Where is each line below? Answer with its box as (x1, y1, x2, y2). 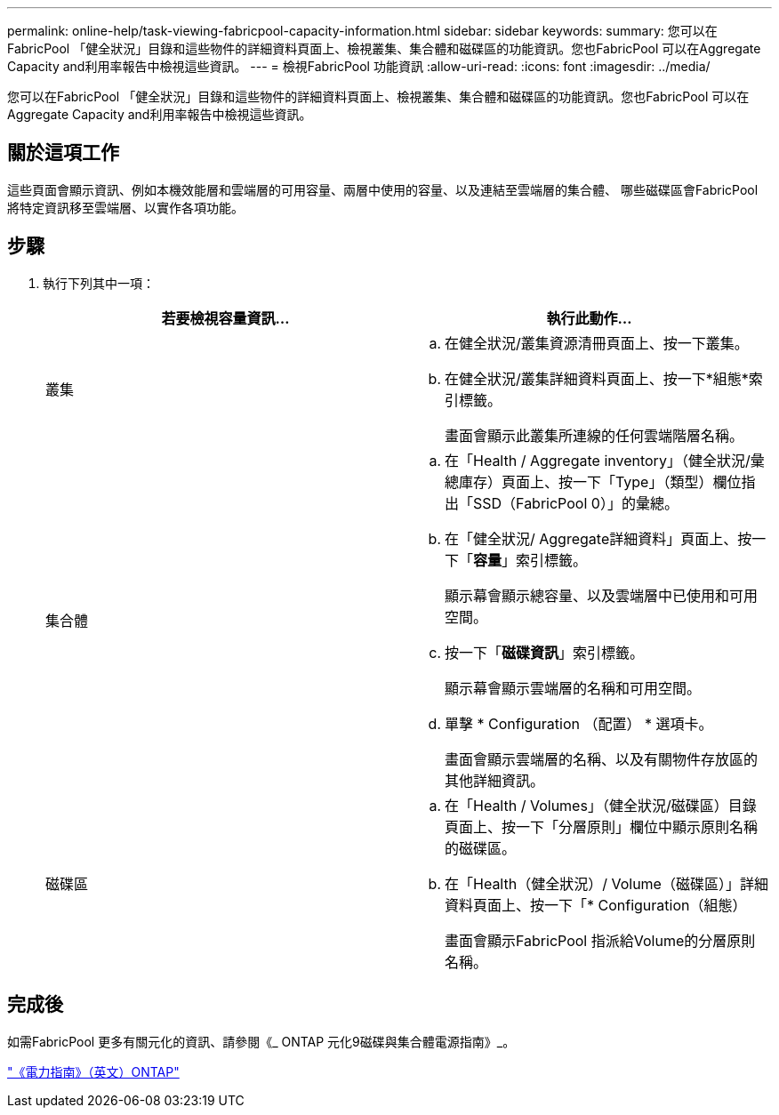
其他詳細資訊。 (445, 771, 545, 790)
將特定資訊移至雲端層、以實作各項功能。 (7, 199, 244, 215)
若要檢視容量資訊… (161, 309, 290, 327)
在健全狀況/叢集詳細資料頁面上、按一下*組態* (445, 369, 749, 388)
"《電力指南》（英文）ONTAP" (7, 1063, 180, 1079)
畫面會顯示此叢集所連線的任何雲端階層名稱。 (445, 426, 744, 445)
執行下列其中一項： (43, 275, 155, 291)
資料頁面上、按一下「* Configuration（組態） (445, 895, 747, 914)
